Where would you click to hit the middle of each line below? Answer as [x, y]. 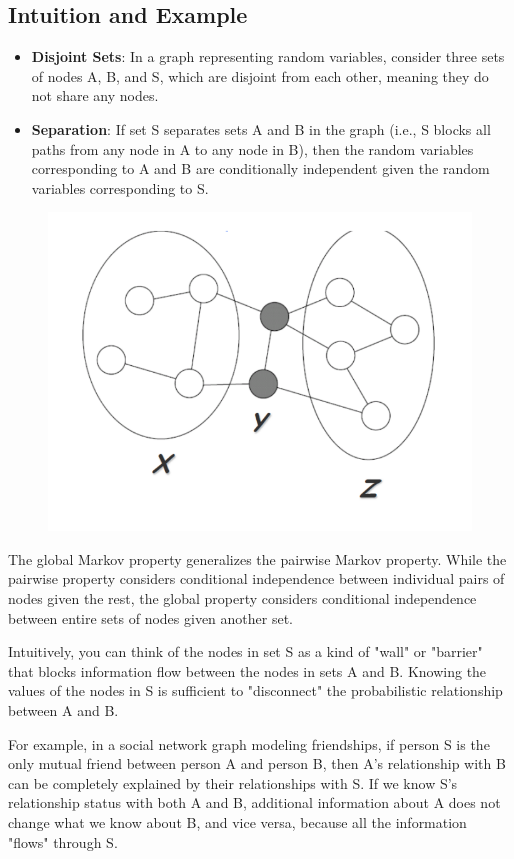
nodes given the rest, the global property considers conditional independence [242, 598]
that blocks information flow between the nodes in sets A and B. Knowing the [247, 670]
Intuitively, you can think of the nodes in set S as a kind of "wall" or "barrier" [245, 651]
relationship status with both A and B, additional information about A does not [254, 802]
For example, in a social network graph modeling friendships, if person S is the [249, 743]
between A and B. [63, 710]
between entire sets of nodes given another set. [151, 617]
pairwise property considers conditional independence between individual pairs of [256, 578]
